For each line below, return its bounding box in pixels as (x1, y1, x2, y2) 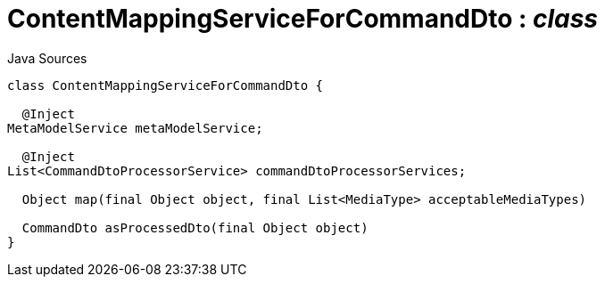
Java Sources (7, 50, 87, 66)
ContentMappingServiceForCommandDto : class (7, 4, 599, 34)
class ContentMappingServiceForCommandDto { (7, 77, 324, 93)
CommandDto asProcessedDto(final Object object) (21, 220, 369, 235)
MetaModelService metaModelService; (7, 120, 263, 135)
